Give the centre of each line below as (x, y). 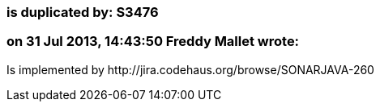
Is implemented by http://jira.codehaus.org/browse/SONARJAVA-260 (190, 69)
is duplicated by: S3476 (83, 12)
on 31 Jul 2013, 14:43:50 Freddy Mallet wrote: (153, 42)
